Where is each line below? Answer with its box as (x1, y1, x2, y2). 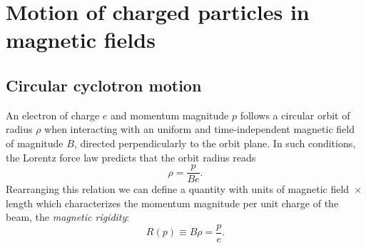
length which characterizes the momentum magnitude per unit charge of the (6, 195, 339, 210)
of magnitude (6, 135, 63, 150)
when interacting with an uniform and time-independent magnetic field (44, 121, 355, 137)
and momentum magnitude (110, 107, 229, 122)
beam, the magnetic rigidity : (6, 209, 130, 224)
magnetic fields (6, 25, 156, 54)
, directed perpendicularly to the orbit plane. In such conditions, (73, 135, 356, 150)
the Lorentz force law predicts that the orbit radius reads (6, 149, 256, 164)
